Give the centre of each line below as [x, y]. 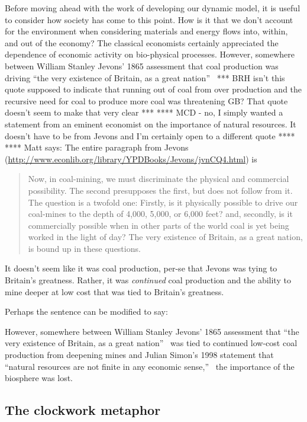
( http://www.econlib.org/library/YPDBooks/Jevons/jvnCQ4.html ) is [131, 159]
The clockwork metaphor [83, 410]
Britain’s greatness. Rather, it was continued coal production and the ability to [148, 280]
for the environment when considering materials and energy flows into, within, [146, 31]
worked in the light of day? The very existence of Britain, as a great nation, [165, 237]
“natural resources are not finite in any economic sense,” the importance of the [150, 366]
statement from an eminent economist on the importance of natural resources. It [151, 124]
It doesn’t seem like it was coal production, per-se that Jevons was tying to [141, 268]
